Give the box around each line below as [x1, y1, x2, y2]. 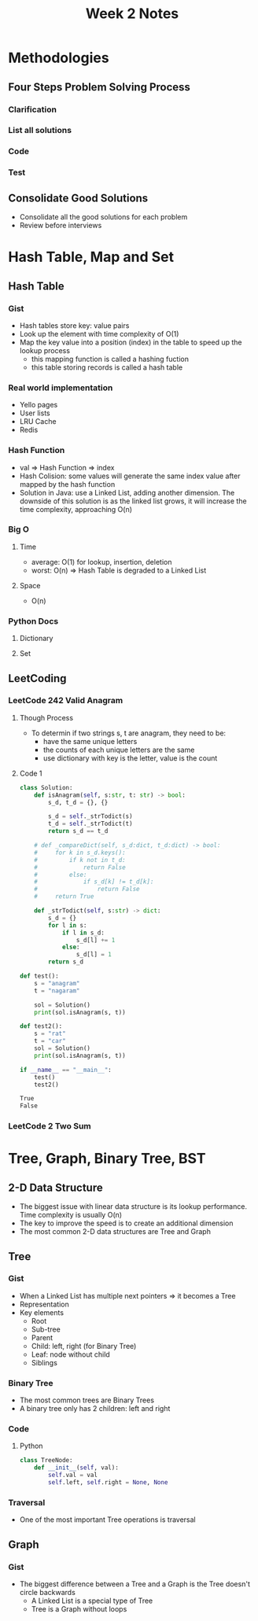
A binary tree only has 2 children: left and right [19, 1404, 171, 1413]
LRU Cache [19, 417, 57, 426]
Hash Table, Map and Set [8, 249, 175, 266]
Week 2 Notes [85, 5, 179, 23]
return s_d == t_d [48, 827, 109, 835]
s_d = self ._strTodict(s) [48, 812, 133, 820]
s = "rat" [34, 1030, 66, 1038]
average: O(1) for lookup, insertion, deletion [31, 557, 172, 566]
